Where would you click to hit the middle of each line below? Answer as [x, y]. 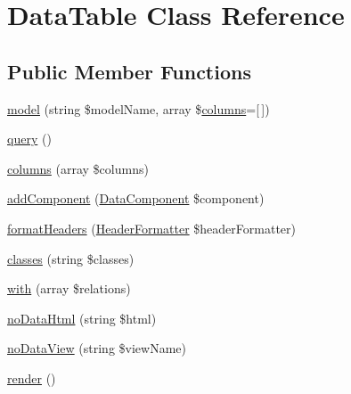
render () [32, 378]
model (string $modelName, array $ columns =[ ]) [139, 108]
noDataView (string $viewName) [97, 348]
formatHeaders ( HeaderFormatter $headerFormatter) [151, 228]
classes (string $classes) [71, 258]
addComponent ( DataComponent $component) [136, 198]
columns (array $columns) [78, 168]
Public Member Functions [129, 71]
